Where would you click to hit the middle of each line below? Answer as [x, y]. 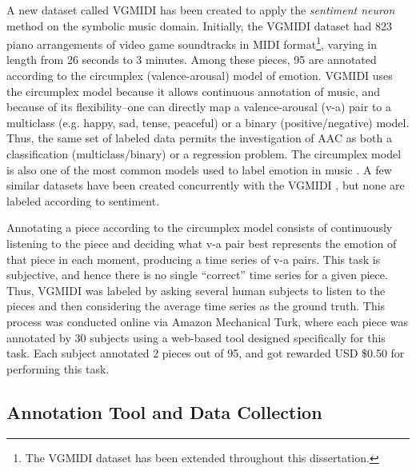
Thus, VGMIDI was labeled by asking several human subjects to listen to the [196, 290]
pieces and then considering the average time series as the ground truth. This [196, 306]
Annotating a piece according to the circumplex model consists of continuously [200, 228]
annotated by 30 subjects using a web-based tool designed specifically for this [196, 337]
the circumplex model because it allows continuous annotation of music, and [194, 91]
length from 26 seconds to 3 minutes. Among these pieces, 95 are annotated [192, 60]
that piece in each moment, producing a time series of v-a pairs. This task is [194, 259]
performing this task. [58, 368]
